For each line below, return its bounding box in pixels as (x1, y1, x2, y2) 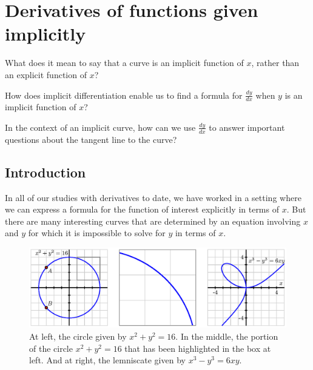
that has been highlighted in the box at (124, 342, 271, 354)
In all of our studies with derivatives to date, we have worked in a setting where (5, 191, 301, 203)
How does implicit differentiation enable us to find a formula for (5, 88, 243, 101)
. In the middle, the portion (175, 330, 278, 343)
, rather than (251, 56, 300, 69)
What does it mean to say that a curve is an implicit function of (5, 56, 244, 69)
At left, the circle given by (29, 330, 127, 343)
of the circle (29, 342, 73, 354)
